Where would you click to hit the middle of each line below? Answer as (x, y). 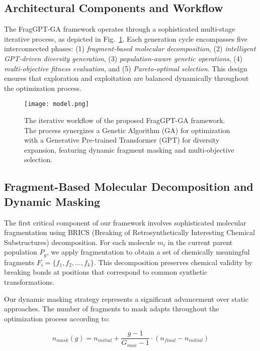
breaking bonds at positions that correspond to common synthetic (106, 272)
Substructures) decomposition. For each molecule (79, 242)
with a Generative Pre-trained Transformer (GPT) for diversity (122, 140)
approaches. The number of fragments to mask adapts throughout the (112, 309)
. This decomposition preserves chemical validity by (173, 262)
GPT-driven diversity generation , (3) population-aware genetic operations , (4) (123, 58)
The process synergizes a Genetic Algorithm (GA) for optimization (127, 130)
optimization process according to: (57, 318)
